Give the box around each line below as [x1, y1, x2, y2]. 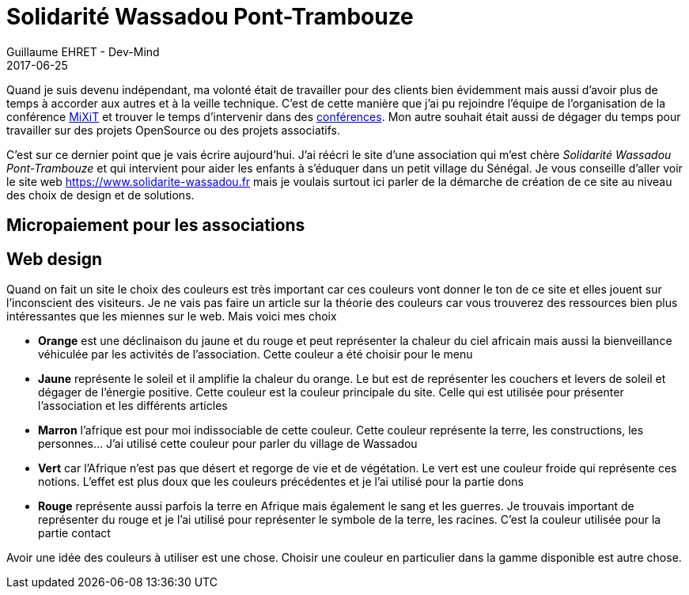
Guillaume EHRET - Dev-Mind [6, 44, 160, 59]
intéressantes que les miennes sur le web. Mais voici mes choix [6, 309, 337, 324]
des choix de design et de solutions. [6, 188, 195, 202]
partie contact [38, 526, 111, 540]
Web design [6, 248, 103, 269]
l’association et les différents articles [38, 399, 228, 413]
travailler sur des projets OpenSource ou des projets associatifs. [6, 123, 341, 137]
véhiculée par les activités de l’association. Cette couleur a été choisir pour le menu [38, 347, 473, 362]
